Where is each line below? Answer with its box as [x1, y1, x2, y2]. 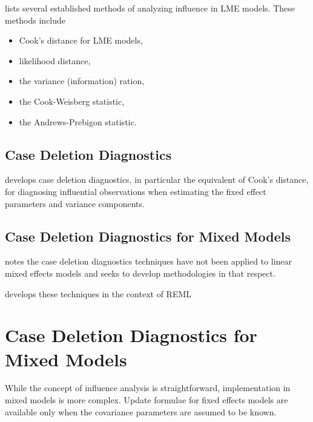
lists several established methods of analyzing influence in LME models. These [5, 2, 295, 14]
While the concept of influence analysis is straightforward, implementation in [5, 381, 291, 394]
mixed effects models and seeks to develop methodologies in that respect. [5, 266, 275, 279]
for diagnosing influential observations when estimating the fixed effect [5, 185, 266, 197]
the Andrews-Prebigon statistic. [19, 115, 137, 128]
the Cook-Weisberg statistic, [19, 94, 125, 107]
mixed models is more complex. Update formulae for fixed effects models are [5, 394, 288, 406]
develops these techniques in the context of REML [5, 287, 192, 300]
